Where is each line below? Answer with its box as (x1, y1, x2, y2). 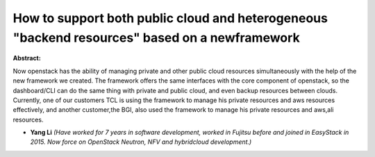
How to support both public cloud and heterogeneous (12, 10, 328, 26)
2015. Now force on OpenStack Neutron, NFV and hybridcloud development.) (30, 138, 252, 146)
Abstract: (12, 54, 41, 63)
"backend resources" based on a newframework (12, 30, 300, 45)
